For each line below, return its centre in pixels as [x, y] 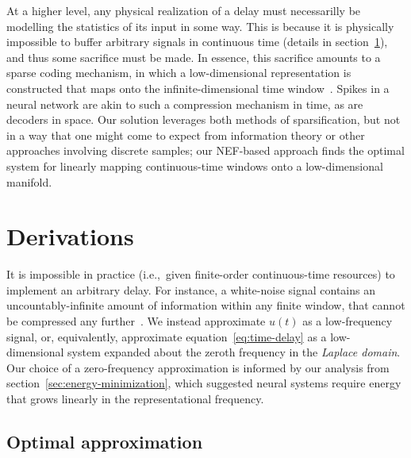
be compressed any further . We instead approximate [136, 321]
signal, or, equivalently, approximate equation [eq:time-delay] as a [167, 336]
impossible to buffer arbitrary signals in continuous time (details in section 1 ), [197, 42]
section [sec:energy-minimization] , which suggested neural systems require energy [204, 383]
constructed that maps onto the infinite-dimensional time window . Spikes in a [198, 88]
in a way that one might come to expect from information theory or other [186, 135]
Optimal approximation [105, 441]
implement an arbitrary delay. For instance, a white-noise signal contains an [191, 289]
